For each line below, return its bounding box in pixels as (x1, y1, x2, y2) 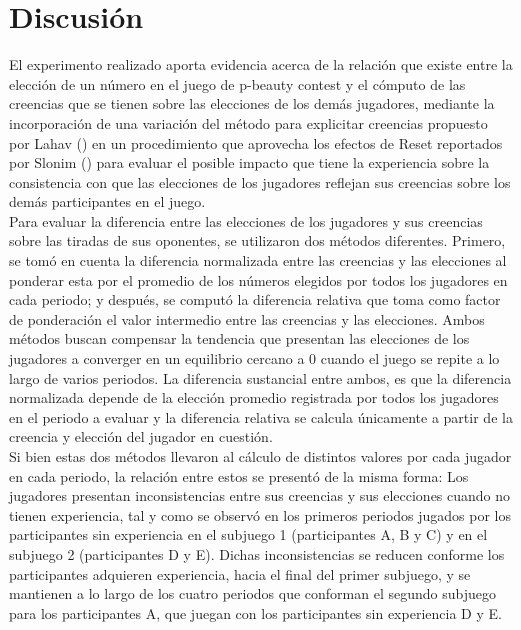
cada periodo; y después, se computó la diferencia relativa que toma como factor (9, 289, 501, 310)
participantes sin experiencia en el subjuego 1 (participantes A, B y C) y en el (9, 524, 488, 545)
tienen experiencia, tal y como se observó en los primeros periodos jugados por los (9, 504, 512, 525)
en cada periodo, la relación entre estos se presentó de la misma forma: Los (9, 465, 469, 486)
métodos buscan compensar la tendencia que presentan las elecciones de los (9, 328, 470, 349)
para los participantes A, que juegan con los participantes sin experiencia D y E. (9, 602, 502, 623)
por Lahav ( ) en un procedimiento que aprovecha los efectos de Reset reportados (9, 132, 503, 153)
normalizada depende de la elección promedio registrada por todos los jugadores (9, 387, 499, 408)
